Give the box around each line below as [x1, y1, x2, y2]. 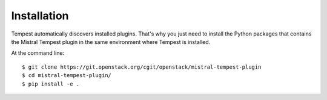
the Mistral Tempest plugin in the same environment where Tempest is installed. [11, 38, 211, 45]
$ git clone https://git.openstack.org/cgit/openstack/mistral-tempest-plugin [22, 63, 262, 70]
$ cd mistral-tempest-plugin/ [22, 72, 112, 79]
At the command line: [11, 49, 65, 57]
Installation [11, 9, 69, 22]
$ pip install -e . [22, 80, 80, 87]
